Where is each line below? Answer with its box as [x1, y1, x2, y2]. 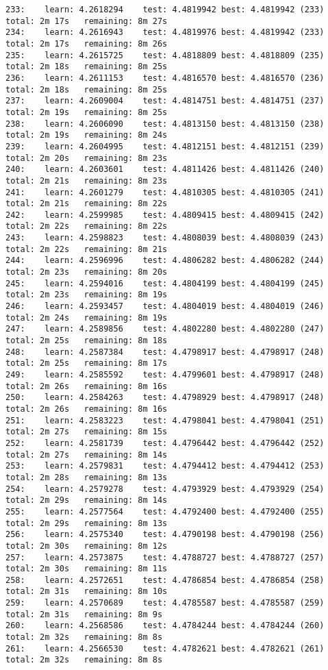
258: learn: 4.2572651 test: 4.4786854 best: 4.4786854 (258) [5, 575, 325, 585]
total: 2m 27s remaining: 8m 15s [5, 427, 168, 437]
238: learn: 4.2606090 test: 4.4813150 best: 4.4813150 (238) [5, 119, 325, 129]
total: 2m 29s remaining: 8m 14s [5, 495, 168, 506]
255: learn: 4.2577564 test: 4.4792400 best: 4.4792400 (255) [5, 506, 325, 517]
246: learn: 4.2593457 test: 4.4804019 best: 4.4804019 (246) [5, 301, 325, 312]
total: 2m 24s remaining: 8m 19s [5, 312, 168, 323]
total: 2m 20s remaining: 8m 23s [5, 153, 168, 163]
